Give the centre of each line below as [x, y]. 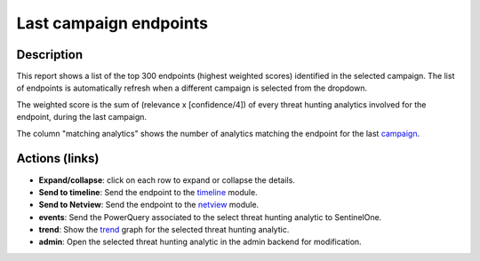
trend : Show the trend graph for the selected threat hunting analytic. [164, 230]
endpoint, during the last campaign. [81, 117]
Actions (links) [58, 158]
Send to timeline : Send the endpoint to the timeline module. [148, 192]
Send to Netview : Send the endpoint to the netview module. [149, 205]
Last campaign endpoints [112, 23]
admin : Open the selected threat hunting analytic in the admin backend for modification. [200, 242]
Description [50, 55]
